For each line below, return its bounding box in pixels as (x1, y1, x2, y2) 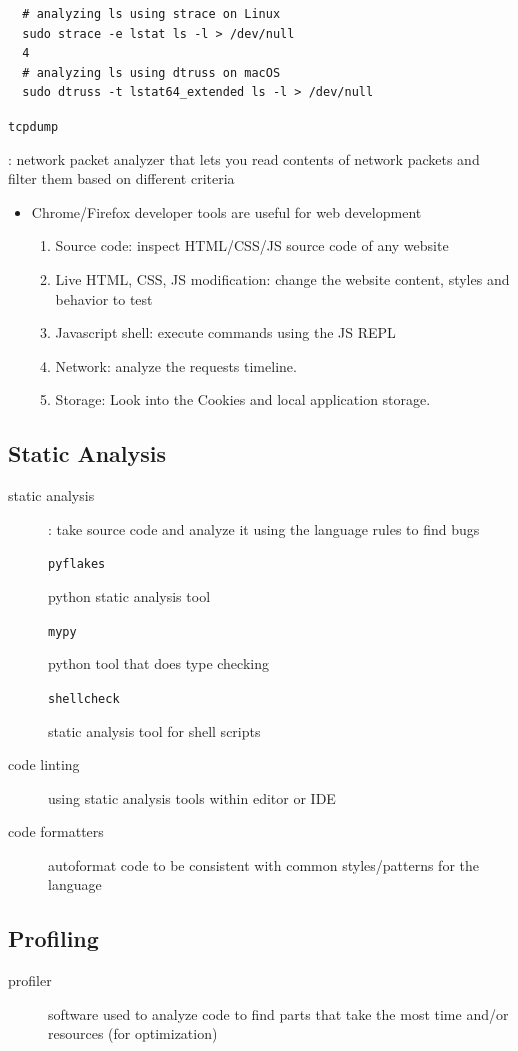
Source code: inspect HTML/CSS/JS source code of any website (55, 235, 449, 256)
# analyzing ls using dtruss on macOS (22, 65, 281, 80)
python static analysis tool (48, 586, 211, 607)
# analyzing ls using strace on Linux (22, 7, 281, 21)
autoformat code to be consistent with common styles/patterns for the (48, 854, 479, 875)
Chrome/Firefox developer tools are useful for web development (31, 201, 422, 222)
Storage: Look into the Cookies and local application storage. (55, 389, 431, 410)
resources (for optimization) (48, 1023, 218, 1044)
